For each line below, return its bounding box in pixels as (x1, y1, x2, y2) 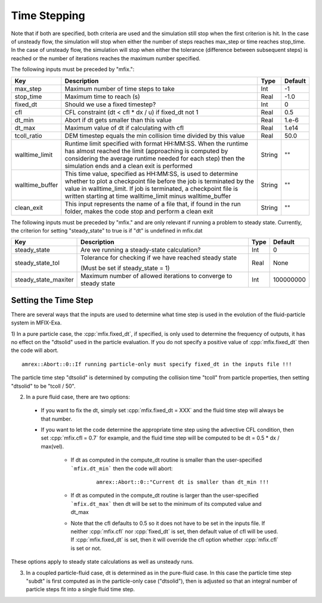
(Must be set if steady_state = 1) (80, 264, 170, 273)
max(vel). (41, 443, 64, 450)
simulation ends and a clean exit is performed (64, 162, 193, 170)
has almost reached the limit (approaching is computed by (64, 147, 228, 155)
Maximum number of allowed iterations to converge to (80, 272, 233, 280)
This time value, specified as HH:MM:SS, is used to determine (64, 169, 239, 178)
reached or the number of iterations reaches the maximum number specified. (11, 54, 201, 62)
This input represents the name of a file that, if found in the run (64, 200, 241, 208)
